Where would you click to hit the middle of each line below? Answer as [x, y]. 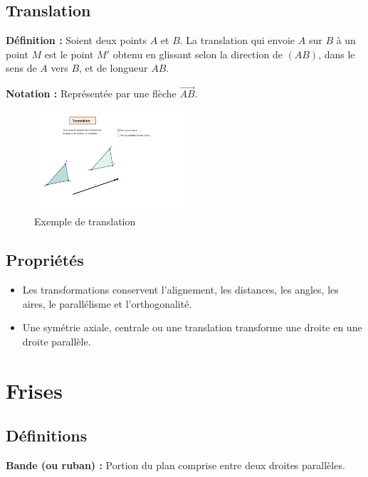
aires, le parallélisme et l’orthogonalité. [107, 303]
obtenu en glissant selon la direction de [198, 54]
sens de [21, 68]
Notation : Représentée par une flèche [91, 93]
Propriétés [45, 260]
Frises [34, 390]
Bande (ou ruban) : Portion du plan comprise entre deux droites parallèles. [175, 465]
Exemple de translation [85, 221]
